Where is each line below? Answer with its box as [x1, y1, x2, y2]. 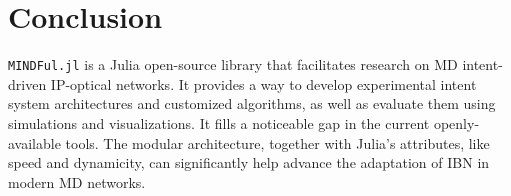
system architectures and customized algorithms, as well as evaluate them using [8, 93, 496, 114]
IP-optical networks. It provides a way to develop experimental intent [50, 73, 477, 94]
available [8, 132, 61, 153]
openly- [433, 112, 480, 133]
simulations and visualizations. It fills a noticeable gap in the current [8, 112, 430, 133]
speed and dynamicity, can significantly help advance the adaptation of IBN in [8, 152, 490, 173]
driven [8, 73, 47, 94]
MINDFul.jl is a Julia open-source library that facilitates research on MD [8, 54, 458, 75]
